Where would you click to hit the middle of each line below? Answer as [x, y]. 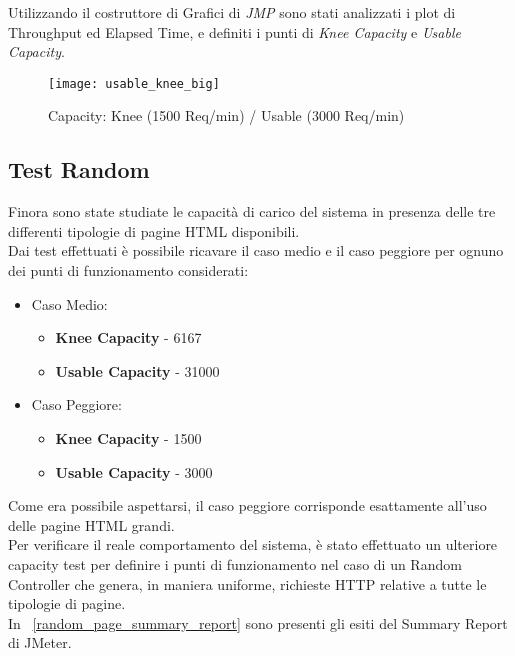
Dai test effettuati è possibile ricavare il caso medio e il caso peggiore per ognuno [256, 250]
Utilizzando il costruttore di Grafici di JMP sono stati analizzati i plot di [232, 12]
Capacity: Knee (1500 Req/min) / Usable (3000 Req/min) [226, 115]
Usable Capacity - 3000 [134, 471]
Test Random [79, 169]
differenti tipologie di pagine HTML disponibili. [154, 230]
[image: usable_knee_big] [134, 83]
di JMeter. [40, 642]
